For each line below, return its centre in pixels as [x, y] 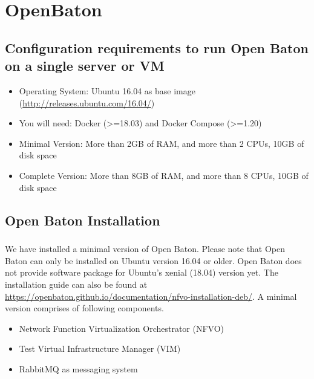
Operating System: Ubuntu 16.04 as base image [107, 90]
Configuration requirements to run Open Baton [157, 47]
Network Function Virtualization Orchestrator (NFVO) [122, 328]
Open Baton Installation [83, 220]
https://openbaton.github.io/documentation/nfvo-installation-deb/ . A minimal [151, 296]
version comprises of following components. [84, 308]
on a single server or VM [85, 66]
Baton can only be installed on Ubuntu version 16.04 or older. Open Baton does [153, 260]
